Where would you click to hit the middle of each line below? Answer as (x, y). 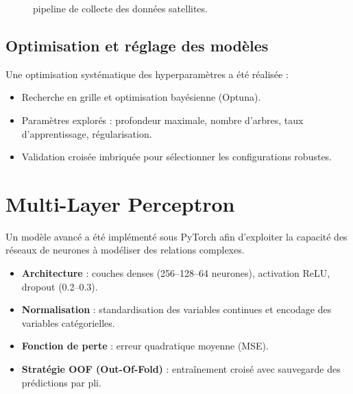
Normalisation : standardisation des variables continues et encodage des (176, 309)
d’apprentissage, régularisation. (87, 133)
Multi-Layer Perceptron (120, 203)
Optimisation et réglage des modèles (137, 45)
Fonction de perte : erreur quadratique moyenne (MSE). (145, 346)
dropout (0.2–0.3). (60, 286)
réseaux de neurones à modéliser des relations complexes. (125, 250)
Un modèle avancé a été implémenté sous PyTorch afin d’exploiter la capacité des (176, 236)
